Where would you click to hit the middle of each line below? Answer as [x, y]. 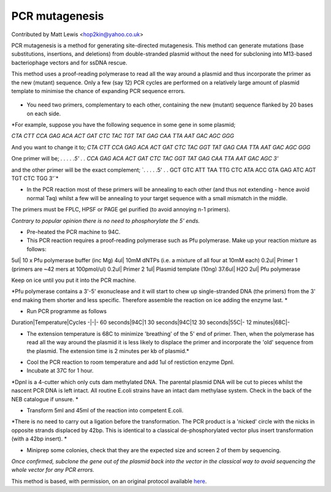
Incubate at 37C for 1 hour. [60, 371]
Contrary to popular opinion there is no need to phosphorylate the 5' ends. [106, 221]
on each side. [44, 113]
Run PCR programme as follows [67, 311]
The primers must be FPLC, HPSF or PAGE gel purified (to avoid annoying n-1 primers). [121, 210]
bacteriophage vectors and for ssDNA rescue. [70, 62]
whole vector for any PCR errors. [53, 470]
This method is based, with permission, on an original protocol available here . [109, 481]
